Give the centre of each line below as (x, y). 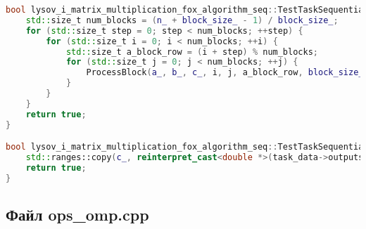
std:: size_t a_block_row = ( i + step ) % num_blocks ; (192, 52)
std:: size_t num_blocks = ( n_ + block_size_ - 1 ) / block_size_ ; (182, 20)
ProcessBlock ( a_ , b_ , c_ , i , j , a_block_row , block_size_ (225, 73)
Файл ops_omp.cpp (77, 215)
